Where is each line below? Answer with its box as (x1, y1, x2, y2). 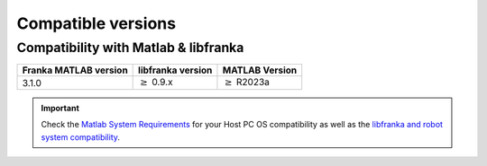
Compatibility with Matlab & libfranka (16, 39, 244, 56)
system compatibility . (41, 131, 121, 143)
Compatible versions (16, 13, 176, 33)
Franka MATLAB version (22, 64, 128, 76)
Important (41, 102, 80, 113)
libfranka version (138, 64, 213, 76)
